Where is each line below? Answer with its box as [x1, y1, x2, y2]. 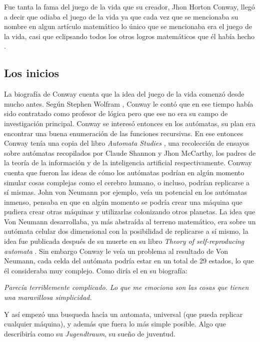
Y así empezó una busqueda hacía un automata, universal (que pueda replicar [4, 308, 243, 319]
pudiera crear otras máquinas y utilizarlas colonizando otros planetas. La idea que [4, 206, 255, 217]
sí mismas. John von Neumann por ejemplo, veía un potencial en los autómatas [4, 187, 247, 197]
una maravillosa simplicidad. [4, 292, 92, 302]
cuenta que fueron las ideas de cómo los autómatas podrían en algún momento [4, 167, 244, 177]
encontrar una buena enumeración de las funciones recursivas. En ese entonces [4, 128, 243, 138]
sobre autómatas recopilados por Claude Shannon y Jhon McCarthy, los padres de [4, 147, 256, 158]
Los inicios [4, 65, 59, 81]
